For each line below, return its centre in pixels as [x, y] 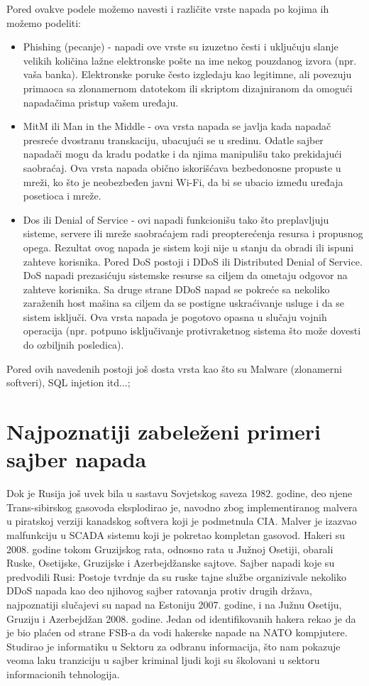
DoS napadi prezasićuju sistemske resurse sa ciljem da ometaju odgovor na [185, 275]
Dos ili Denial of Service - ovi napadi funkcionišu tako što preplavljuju [176, 219]
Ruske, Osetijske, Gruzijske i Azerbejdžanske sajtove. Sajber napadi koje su [171, 563]
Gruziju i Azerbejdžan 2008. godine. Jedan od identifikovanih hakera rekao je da [181, 618]
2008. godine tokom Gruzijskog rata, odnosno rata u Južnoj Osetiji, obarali [170, 549]
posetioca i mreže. [62, 196]
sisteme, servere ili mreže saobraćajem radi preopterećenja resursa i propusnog [193, 233]
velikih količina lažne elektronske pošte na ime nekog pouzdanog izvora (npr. [190, 60]
